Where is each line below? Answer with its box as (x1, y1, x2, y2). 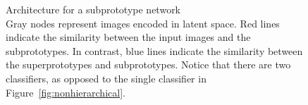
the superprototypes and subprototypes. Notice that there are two (6, 57, 291, 72)
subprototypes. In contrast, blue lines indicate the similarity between (6, 43, 303, 58)
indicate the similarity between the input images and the (6, 30, 251, 44)
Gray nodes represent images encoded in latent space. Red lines (6, 16, 280, 30)
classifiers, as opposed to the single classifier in (6, 70, 207, 85)
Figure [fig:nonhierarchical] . (6, 85, 125, 99)
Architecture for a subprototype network (6, 2, 181, 16)
